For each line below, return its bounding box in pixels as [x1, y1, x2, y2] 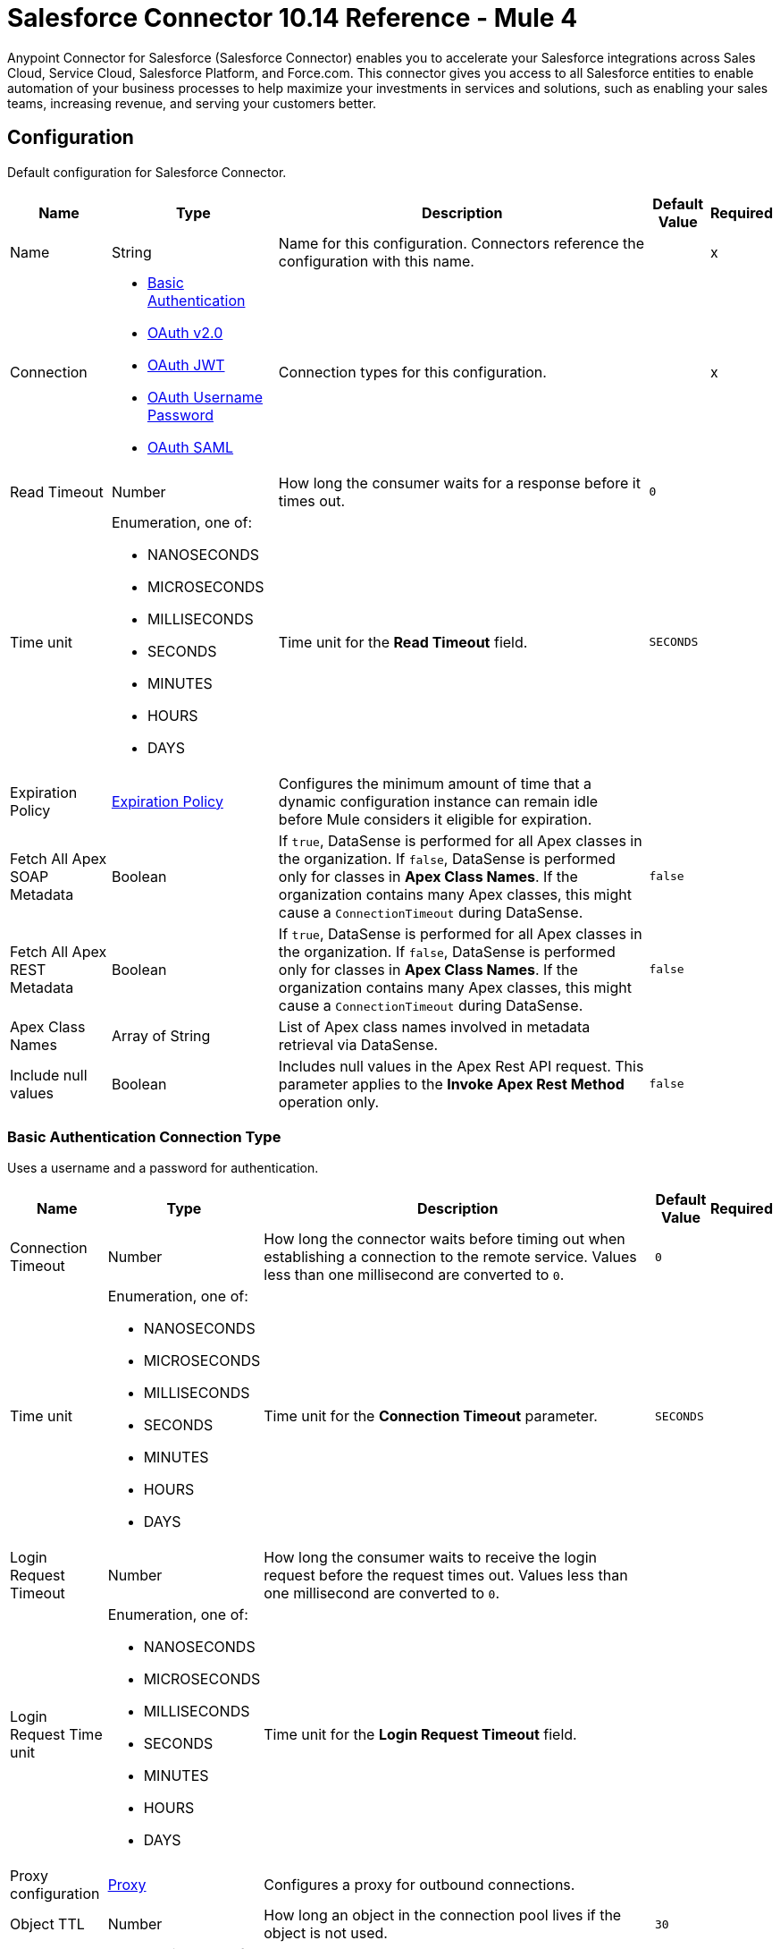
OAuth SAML [147, 437, 234, 456]
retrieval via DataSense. [278, 1035, 439, 1054]
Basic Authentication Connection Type [7, 1127, 281, 1146]
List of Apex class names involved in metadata [278, 1017, 591, 1036]
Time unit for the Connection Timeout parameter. [264, 1407, 598, 1426]
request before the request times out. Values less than [264, 1566, 628, 1585]
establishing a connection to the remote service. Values [264, 1248, 637, 1267]
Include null [10, 1065, 88, 1084]
